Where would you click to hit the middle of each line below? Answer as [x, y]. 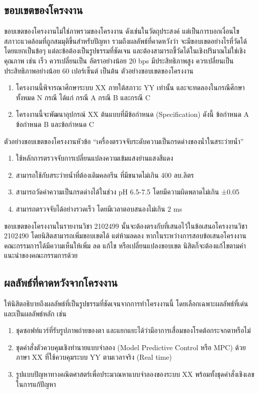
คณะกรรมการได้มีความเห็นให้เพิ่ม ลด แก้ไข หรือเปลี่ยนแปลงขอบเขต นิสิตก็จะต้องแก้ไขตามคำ [125, 245]
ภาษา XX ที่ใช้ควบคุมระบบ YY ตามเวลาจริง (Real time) [94, 357]
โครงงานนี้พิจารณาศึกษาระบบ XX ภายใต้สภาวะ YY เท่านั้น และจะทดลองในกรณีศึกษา [130, 87]
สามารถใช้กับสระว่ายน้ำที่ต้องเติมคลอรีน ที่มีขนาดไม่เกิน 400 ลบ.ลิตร [105, 175]
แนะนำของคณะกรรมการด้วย [41, 255]
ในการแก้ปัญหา [36, 384]
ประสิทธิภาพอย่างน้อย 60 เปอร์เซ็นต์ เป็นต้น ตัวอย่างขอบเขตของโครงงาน [99, 70]
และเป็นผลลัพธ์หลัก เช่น [35, 313]
